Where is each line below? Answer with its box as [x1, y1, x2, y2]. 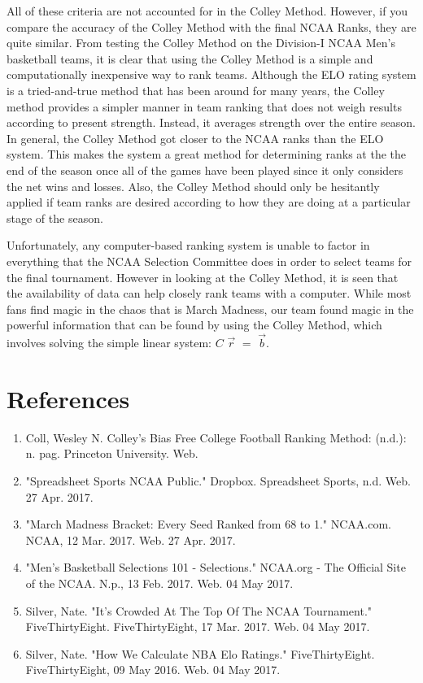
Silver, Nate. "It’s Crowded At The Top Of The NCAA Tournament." [25, 602, 373, 619]
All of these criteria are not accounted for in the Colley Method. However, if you [7, 2, 408, 19]
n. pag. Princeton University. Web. [25, 445, 198, 462]
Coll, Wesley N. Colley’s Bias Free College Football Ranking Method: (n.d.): [25, 429, 407, 446]
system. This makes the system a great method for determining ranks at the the [7, 146, 407, 163]
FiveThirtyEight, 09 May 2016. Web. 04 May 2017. [25, 661, 281, 678]
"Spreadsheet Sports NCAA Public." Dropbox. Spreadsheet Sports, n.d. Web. [25, 472, 411, 489]
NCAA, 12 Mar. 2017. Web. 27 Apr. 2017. [25, 531, 236, 548]
